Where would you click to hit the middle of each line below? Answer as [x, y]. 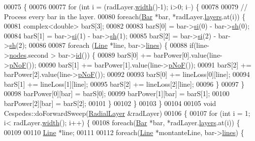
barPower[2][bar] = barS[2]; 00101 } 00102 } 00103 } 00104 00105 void [110, 103]
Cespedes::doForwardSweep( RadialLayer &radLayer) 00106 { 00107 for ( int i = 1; [127, 113]
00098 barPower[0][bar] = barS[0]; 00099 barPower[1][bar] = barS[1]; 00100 [117, 93]
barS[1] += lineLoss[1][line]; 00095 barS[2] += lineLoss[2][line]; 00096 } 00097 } [124, 84]
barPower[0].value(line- [188, 54]
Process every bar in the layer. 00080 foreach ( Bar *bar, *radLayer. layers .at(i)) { [125, 16]
